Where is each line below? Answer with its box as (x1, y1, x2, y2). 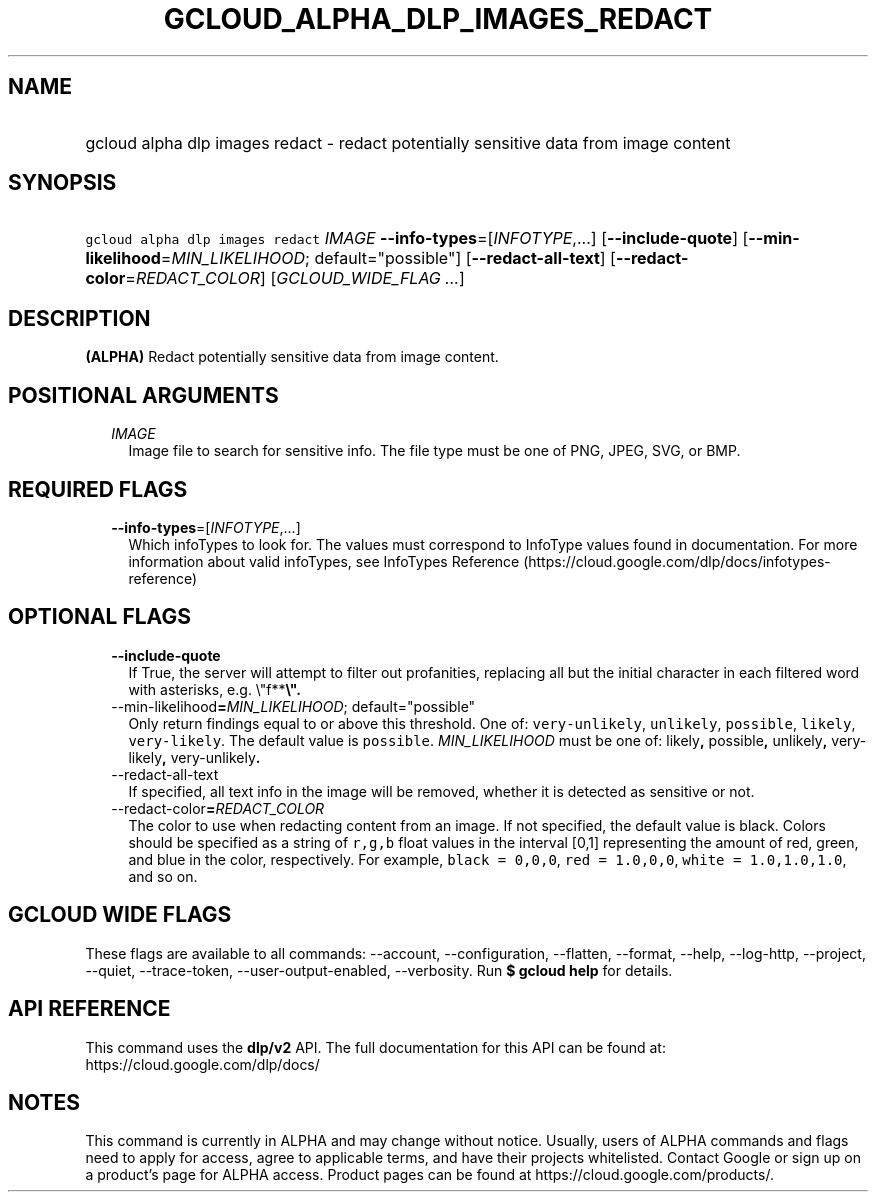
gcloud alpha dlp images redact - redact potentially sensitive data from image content (85, 132, 731, 153)
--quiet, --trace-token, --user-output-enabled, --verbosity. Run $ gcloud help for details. (85, 961, 673, 979)
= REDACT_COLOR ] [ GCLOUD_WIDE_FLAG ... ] (125, 268, 465, 289)
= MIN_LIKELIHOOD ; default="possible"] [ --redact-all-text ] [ (160, 248, 616, 269)
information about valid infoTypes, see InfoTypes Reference (128, 552, 520, 570)
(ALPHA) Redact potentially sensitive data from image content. (85, 348, 499, 366)
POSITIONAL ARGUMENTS (8, 382, 279, 408)
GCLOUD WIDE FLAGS (8, 902, 232, 928)
